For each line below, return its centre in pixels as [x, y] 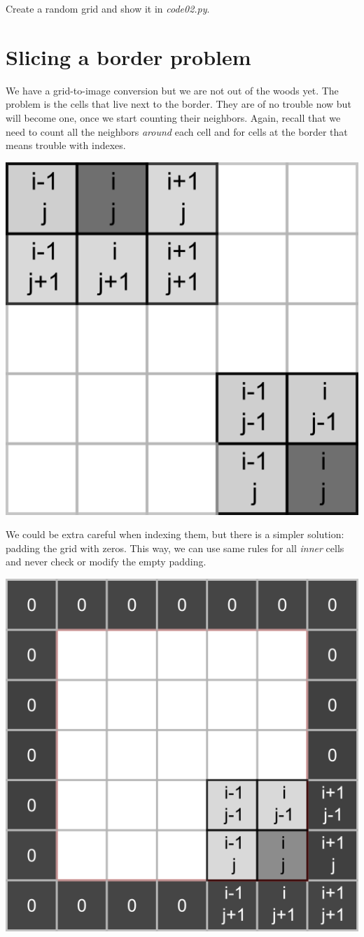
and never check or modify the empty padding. [106, 562]
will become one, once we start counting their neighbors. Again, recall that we [173, 117]
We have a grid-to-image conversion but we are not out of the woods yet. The [172, 90]
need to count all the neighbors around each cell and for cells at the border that [177, 131]
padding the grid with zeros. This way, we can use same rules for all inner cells [175, 548]
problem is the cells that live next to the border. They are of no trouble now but [178, 104]
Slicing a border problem [128, 56]
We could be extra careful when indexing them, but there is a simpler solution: [175, 534]
